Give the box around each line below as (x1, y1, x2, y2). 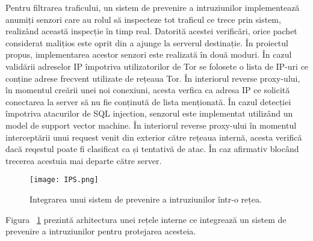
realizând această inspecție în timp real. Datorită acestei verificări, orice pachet (5, 25, 297, 37)
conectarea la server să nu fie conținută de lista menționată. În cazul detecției (5, 95, 291, 108)
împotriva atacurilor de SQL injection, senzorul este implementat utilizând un (5, 107, 293, 120)
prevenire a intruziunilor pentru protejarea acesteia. (5, 225, 196, 237)
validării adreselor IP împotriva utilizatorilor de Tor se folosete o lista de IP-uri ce (5, 59, 309, 72)
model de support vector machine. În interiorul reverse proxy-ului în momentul (5, 118, 297, 131)
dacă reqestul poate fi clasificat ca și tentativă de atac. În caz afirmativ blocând (5, 142, 299, 155)
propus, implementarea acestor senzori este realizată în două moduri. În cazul (5, 48, 292, 61)
